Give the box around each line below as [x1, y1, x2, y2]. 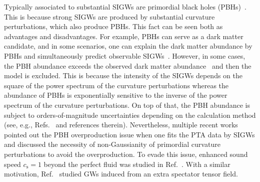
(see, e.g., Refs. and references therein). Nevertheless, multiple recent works [4, 119, 238, 130]
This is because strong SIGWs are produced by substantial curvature [4, 11, 215, 22]
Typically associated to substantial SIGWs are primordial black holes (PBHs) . [4, 2, 246, 12]
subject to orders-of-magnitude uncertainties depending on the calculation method [4, 109, 256, 120]
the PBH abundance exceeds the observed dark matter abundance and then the [4, 60, 251, 71]
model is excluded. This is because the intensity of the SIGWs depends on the [4, 70, 243, 81]
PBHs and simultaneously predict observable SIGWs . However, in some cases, [4, 50, 245, 61]
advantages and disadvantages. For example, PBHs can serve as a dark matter [4, 31, 243, 41]
